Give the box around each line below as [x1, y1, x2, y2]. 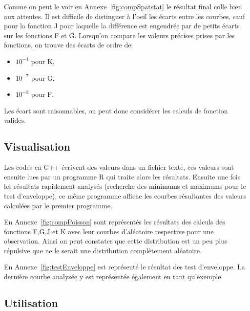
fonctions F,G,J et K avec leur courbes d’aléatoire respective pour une [4, 226, 214, 236]
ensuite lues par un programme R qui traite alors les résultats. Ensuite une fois [4, 171, 241, 181]
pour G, [31, 72, 55, 83]
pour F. [31, 89, 54, 99]
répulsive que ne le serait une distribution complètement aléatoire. [4, 245, 202, 255]
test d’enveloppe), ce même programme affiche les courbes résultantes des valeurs [4, 190, 247, 200]
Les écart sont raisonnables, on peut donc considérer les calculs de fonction [4, 105, 228, 115]
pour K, [31, 56, 55, 66]
